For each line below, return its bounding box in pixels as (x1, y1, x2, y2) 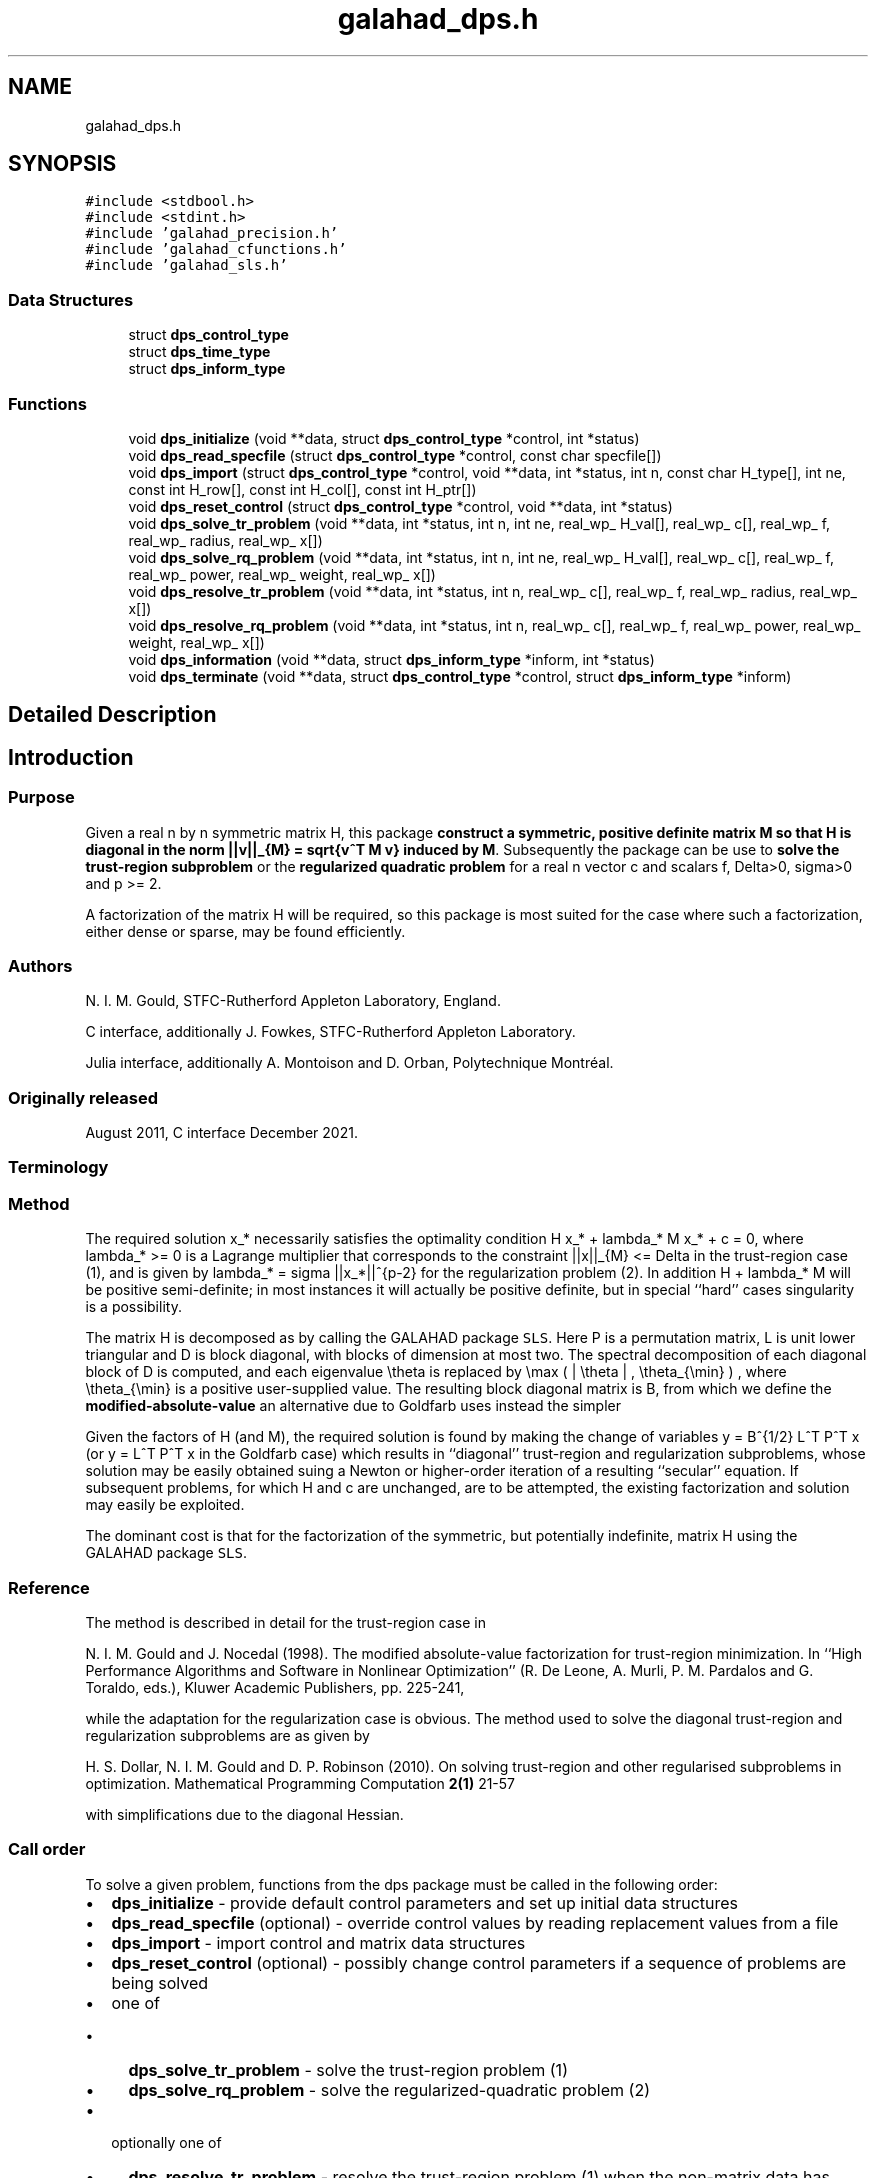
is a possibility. (85, 1298, 182, 1316)
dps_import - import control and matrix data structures (111, 1932, 526, 1953)
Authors (8, 955, 73, 976)
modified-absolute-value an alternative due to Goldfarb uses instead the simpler (85, 1397, 622, 1415)
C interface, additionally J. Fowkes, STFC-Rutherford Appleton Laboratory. (85, 1023, 576, 1041)
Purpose (8, 787, 75, 808)
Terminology (8, 1157, 109, 1178)
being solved (111, 1972, 209, 1993)
